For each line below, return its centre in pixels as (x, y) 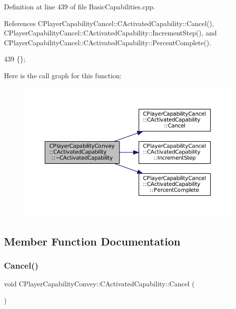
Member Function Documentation (92, 241)
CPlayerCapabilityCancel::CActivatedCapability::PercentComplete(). (108, 42)
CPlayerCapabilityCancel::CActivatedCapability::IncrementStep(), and (110, 33)
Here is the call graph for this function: (63, 75)
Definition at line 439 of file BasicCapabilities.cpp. (80, 6)
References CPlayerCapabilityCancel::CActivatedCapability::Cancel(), (109, 23)
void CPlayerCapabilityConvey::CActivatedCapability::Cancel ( (99, 284)
